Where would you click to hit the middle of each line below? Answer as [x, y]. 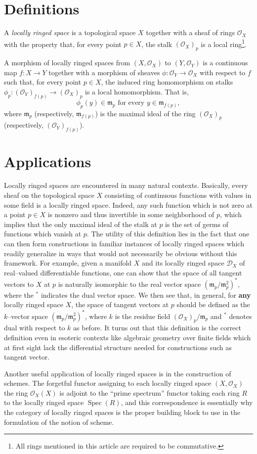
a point [15, 214]
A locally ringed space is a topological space [70, 32]
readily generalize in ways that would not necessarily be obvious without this [121, 253]
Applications [48, 161]
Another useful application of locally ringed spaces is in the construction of [118, 373]
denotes [240, 316]
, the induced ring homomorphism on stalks [167, 82]
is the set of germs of [197, 224]
